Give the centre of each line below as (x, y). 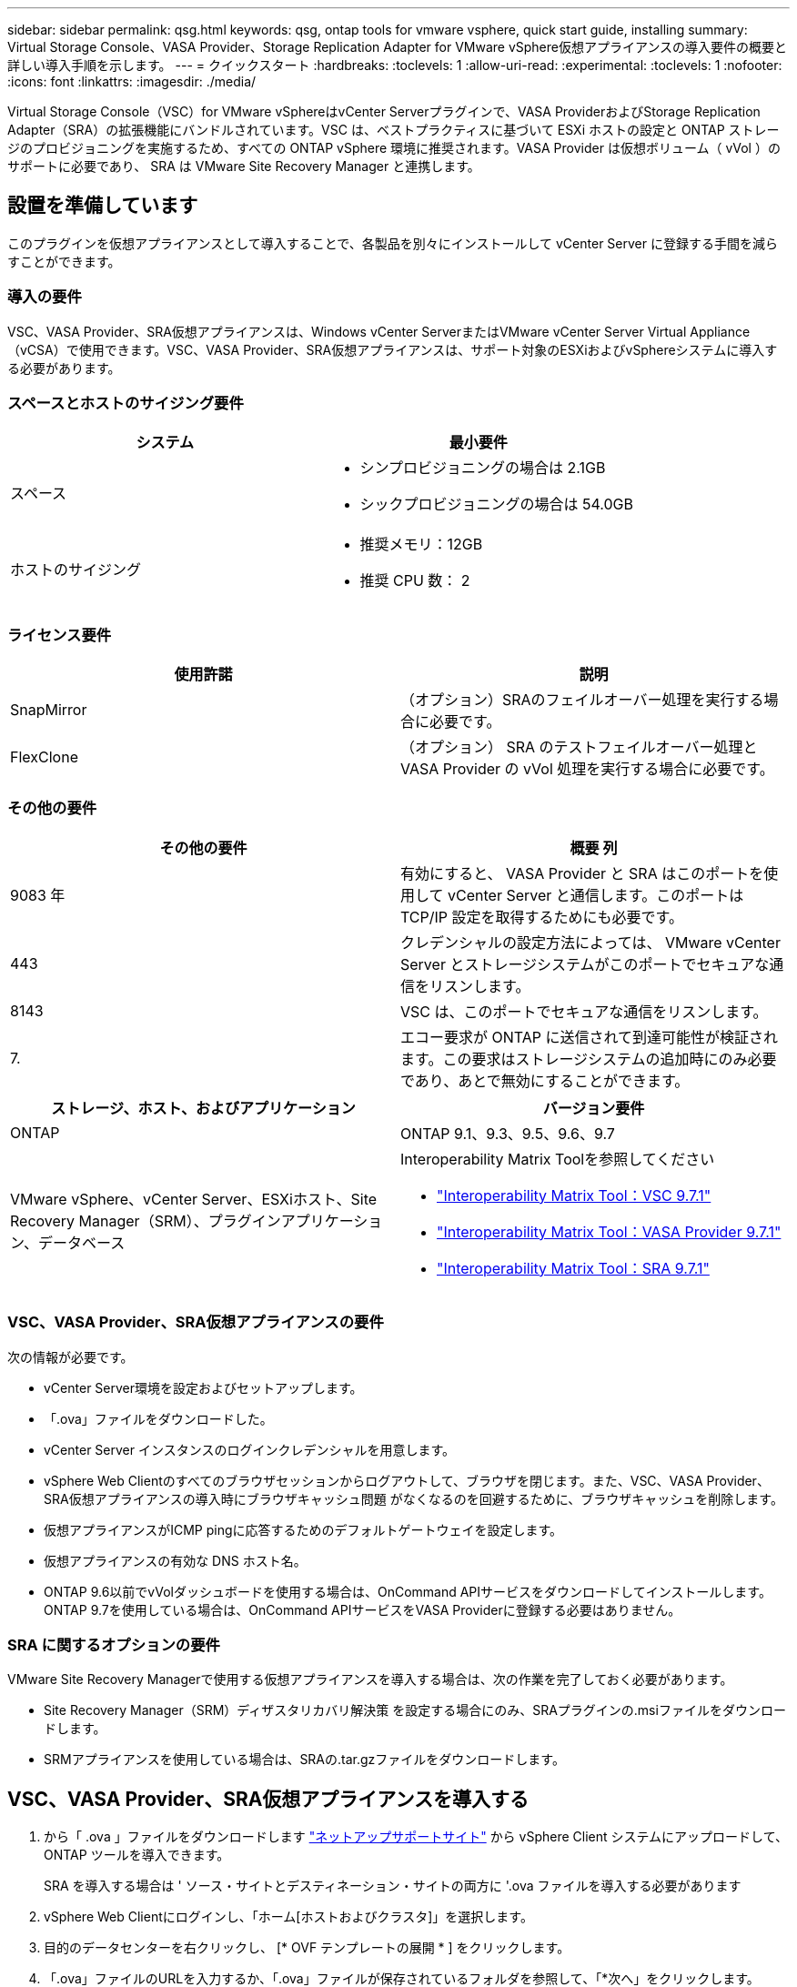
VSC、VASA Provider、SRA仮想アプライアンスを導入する (268, 1799)
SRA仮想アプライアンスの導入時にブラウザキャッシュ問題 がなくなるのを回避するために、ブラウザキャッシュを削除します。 (414, 1498)
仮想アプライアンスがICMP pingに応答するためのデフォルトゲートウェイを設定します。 (303, 1529)
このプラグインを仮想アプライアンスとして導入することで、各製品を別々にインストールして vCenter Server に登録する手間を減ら (393, 243)
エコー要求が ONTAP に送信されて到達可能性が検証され (590, 1037)
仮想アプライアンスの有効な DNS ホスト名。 (175, 1560)
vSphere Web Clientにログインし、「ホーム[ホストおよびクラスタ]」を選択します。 (288, 1917)
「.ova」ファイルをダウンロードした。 (158, 1418)
